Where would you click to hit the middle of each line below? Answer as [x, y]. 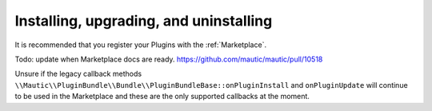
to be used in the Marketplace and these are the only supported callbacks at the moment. [162, 97]
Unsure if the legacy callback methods [78, 74]
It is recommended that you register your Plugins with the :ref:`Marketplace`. [141, 45]
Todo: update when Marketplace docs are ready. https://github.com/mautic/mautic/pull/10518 [169, 59]
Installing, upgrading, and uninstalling [144, 21]
